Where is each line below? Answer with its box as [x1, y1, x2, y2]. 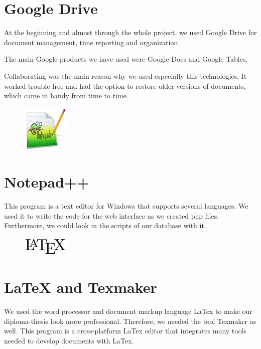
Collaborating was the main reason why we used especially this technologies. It [4, 70, 247, 81]
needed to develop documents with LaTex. [4, 335, 134, 345]
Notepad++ [4, 171, 90, 192]
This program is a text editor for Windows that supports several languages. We [4, 201, 248, 211]
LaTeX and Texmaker [4, 277, 157, 297]
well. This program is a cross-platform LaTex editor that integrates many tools [4, 325, 247, 336]
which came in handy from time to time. [4, 90, 128, 101]
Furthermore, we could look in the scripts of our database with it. [4, 220, 206, 231]
